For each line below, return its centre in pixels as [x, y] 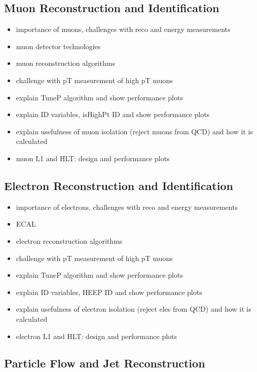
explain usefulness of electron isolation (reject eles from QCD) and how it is [134, 309]
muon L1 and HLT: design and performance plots [93, 158]
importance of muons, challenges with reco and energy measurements [123, 29]
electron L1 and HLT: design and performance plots [97, 336]
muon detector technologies [58, 46]
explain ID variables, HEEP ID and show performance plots [109, 292]
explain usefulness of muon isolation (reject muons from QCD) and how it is [134, 131]
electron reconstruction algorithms [69, 240]
